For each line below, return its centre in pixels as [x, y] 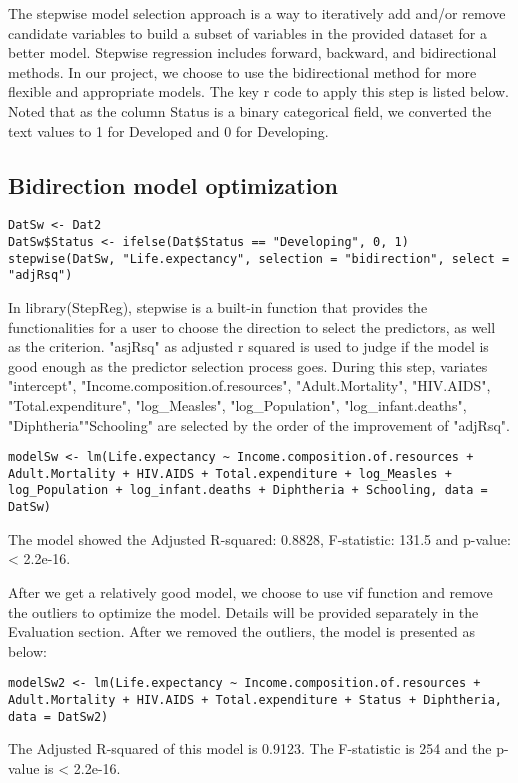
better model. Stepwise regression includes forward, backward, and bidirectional [252, 52]
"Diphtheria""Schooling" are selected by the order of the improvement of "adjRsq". [259, 424]
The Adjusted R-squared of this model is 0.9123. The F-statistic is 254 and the [250, 748]
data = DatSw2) [58, 716]
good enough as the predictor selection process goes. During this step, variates [248, 365]
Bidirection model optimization [173, 184]
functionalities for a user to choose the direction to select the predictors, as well [252, 326]
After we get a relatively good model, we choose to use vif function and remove [250, 591]
